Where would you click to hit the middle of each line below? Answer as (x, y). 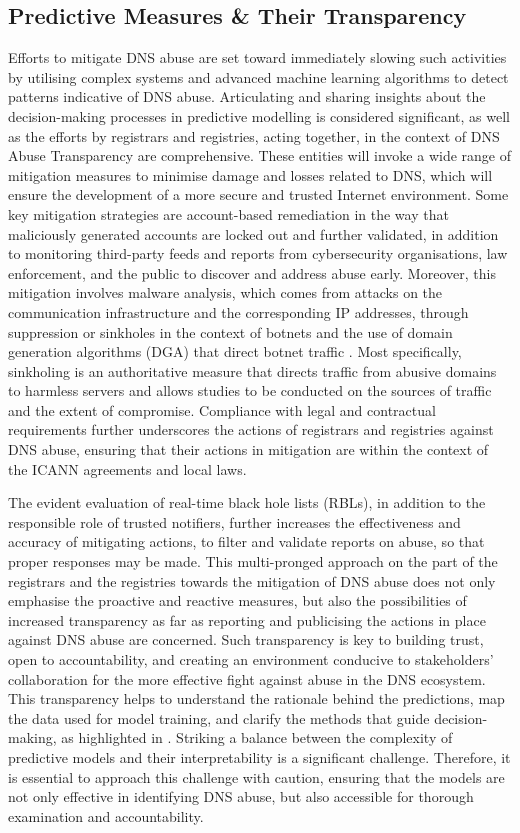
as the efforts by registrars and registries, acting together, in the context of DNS (254, 135)
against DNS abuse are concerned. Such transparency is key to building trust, (246, 639)
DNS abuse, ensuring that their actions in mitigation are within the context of (248, 449)
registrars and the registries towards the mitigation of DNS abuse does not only (252, 580)
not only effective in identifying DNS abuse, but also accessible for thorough (241, 796)
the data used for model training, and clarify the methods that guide (219, 717)
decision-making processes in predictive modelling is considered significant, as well (259, 115)
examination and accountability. (106, 815)
